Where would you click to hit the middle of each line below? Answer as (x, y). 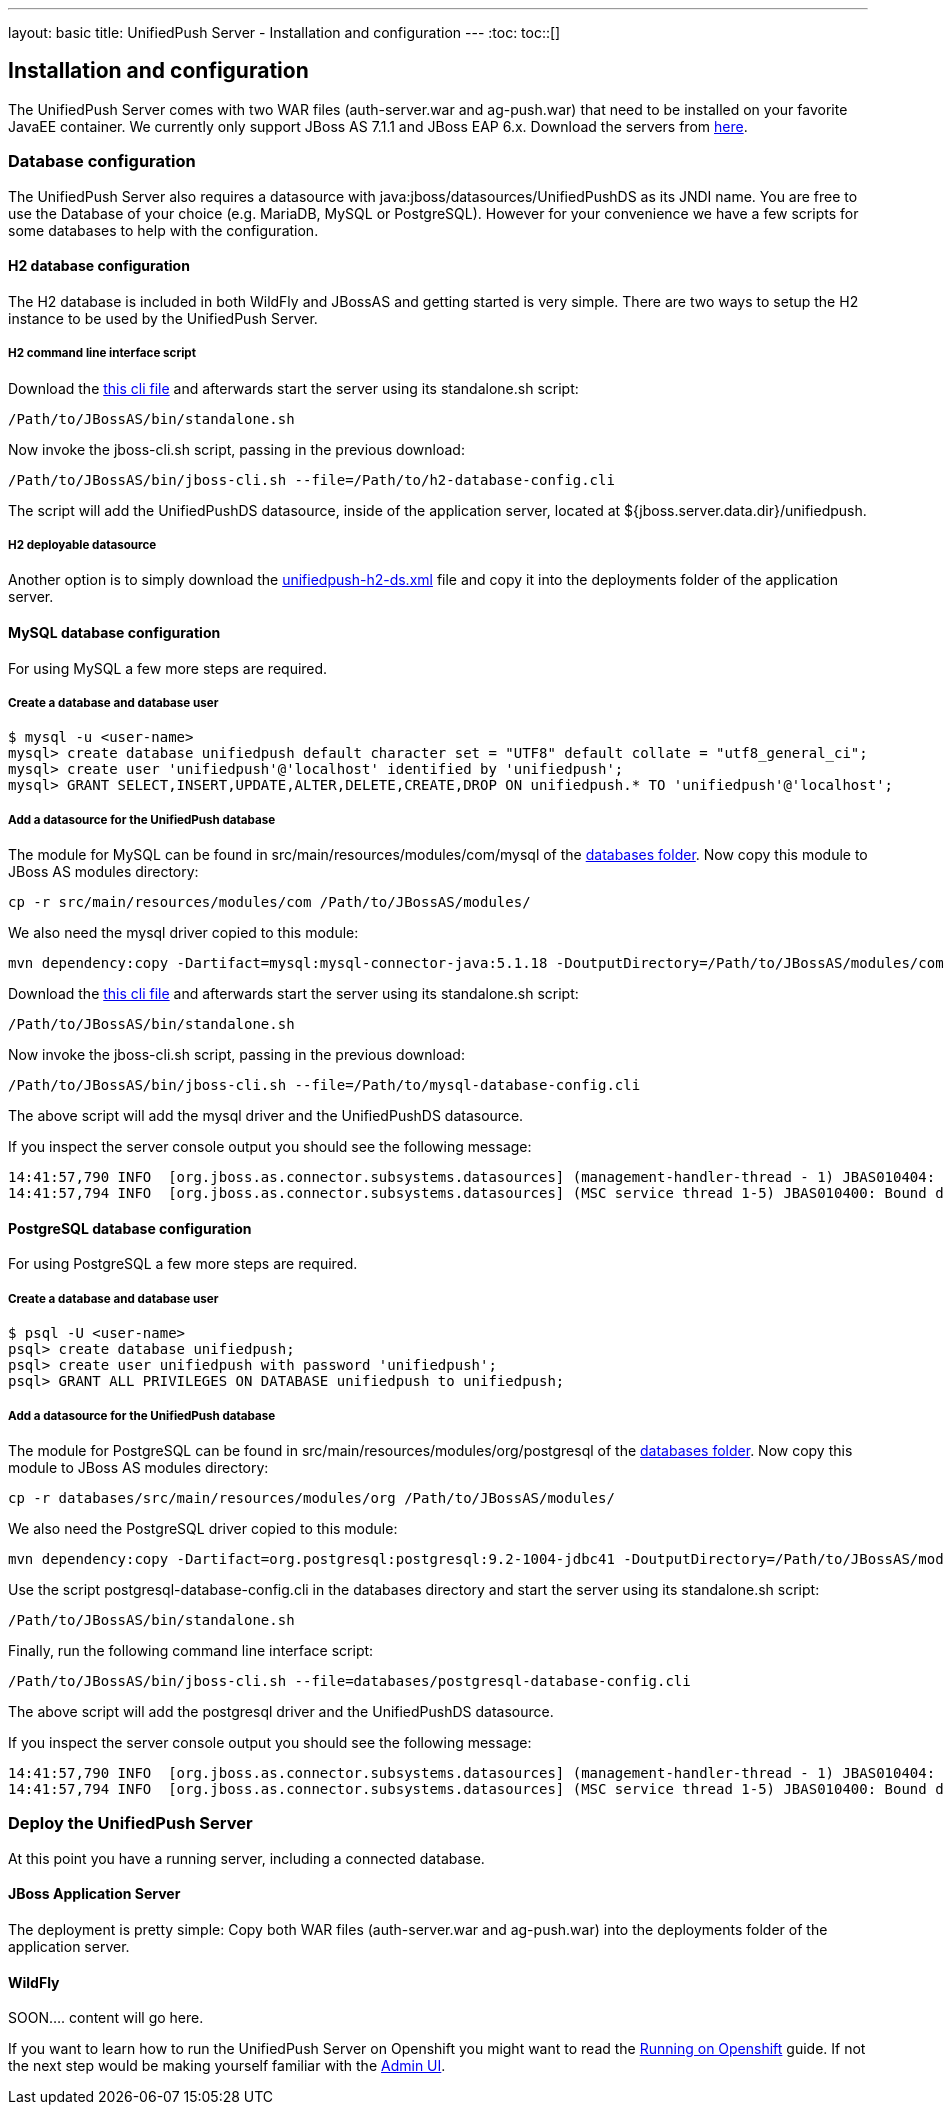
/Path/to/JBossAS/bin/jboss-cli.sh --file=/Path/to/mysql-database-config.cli (324, 1085)
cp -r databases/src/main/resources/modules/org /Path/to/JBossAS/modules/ (311, 1497)
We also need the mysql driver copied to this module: (183, 933)
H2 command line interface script (102, 353)
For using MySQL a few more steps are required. (168, 668)
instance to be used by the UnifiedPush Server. (163, 318)
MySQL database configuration (114, 632)
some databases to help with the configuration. (163, 230)
